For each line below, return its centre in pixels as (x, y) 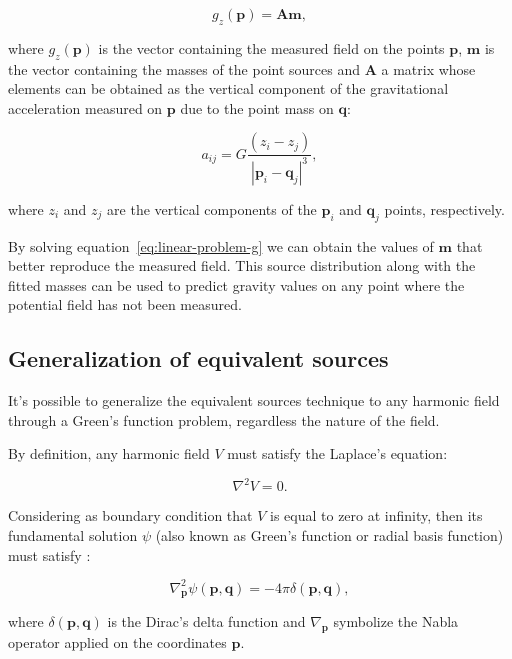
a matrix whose (428, 68)
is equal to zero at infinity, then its (376, 515)
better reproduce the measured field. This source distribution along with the (242, 265)
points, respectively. (444, 208)
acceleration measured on (85, 107)
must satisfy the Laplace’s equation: (337, 453)
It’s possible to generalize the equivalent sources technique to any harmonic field (254, 400)
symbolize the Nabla (396, 621)
